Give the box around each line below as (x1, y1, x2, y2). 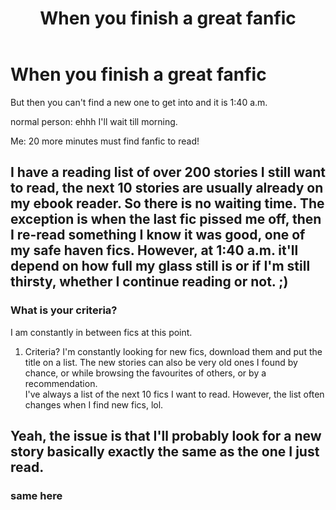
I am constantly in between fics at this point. (10, 326, 193, 338)
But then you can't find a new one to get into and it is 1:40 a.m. (10, 96, 268, 108)
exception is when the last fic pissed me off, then (10, 211, 322, 228)
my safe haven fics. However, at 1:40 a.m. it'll (10, 242, 299, 259)
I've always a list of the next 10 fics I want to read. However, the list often (24, 388, 325, 400)
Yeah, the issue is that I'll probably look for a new (10, 428, 322, 445)
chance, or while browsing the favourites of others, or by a (24, 367, 267, 379)
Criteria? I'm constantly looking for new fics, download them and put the (24, 345, 323, 357)
